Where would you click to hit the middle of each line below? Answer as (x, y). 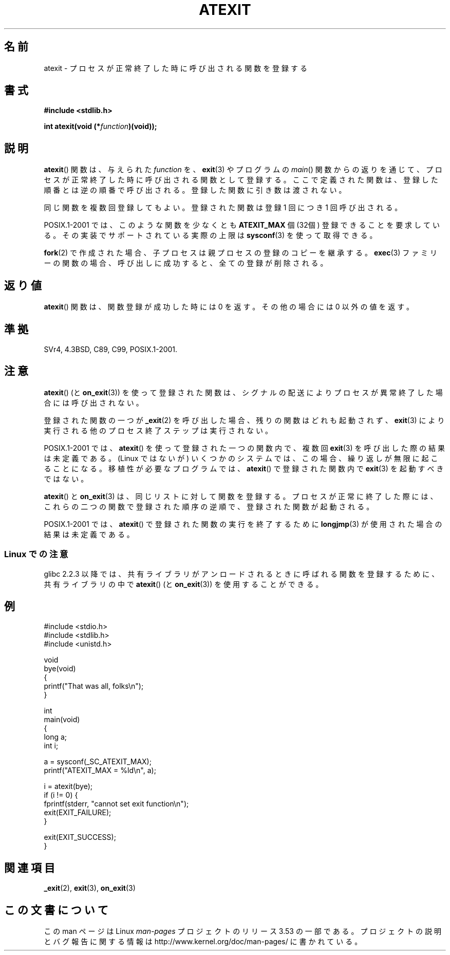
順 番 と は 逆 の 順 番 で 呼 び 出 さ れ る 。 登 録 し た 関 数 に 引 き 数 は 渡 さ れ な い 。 (195, 190)
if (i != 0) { (61, 795)
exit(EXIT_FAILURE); (78, 813)
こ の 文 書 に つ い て (56, 910)
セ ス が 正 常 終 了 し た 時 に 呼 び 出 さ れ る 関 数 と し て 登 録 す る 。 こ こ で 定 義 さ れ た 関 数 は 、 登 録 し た (241, 180)
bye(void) (60, 669)
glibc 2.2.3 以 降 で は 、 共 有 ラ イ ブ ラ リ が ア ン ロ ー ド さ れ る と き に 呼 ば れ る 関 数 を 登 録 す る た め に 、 (241, 574)
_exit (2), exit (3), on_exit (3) (90, 888)
